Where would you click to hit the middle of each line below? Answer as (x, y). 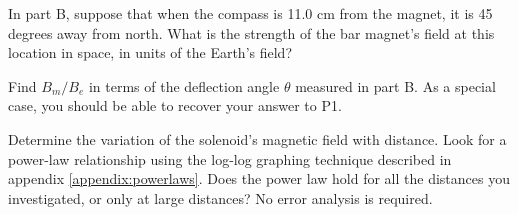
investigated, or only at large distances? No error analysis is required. (220, 197)
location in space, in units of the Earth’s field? (150, 52)
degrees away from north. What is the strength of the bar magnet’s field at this (251, 32)
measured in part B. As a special (395, 85)
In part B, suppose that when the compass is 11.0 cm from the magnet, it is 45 (250, 13)
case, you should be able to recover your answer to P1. (175, 105)
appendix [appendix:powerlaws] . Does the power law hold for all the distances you (259, 178)
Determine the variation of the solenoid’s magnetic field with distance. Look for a (257, 138)
